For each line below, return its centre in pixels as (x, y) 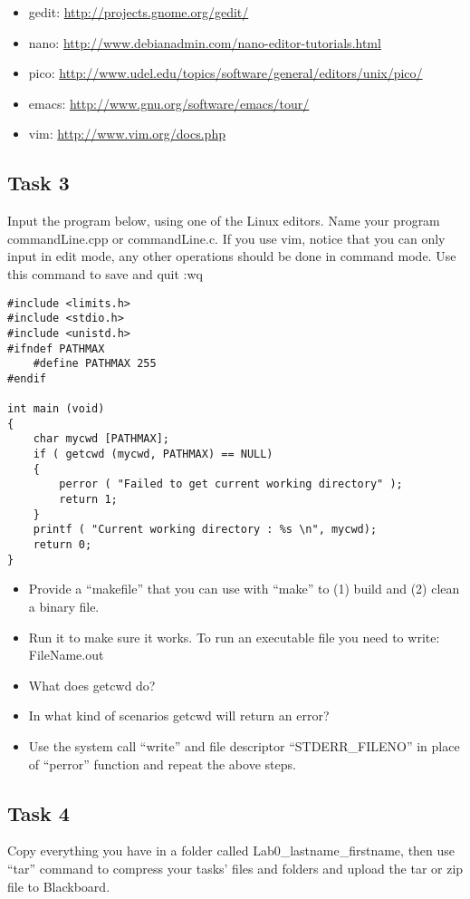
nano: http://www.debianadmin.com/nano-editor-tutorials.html (205, 42)
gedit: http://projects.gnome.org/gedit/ (139, 12)
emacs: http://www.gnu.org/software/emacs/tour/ (169, 103)
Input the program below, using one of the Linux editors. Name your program (224, 221)
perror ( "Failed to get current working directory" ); (231, 484)
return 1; (88, 500)
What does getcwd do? (92, 685)
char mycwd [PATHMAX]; (101, 439)
